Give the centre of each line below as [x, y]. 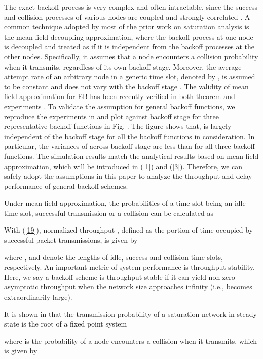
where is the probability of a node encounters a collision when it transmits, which [131, 340]
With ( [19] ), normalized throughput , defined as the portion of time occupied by [129, 230]
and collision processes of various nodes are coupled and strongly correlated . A [127, 17]
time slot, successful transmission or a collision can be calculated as [109, 213]
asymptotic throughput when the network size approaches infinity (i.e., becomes [128, 287]
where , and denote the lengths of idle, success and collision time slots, [114, 257]
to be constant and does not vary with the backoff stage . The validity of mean [126, 86]
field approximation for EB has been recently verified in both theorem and [120, 96]
